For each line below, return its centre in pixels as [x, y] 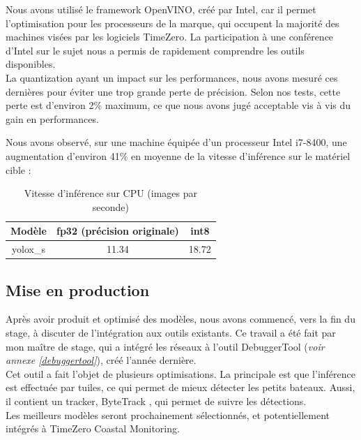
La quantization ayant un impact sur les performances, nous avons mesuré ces [172, 77]
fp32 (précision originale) [117, 231]
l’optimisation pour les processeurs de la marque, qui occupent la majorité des [172, 23]
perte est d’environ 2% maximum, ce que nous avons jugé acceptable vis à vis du [178, 105]
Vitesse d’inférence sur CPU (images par [111, 193]
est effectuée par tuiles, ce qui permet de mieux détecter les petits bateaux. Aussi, [180, 387]
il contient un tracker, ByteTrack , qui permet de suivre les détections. [156, 401]
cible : [18, 169]
